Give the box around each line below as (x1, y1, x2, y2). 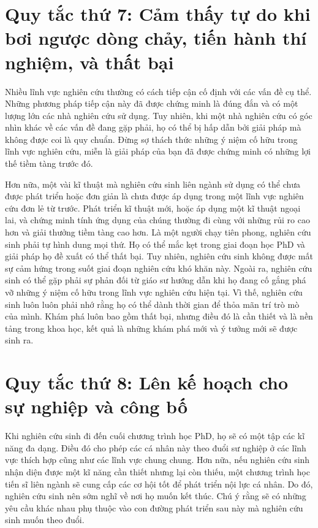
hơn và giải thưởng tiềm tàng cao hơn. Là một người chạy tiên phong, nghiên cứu (5, 226, 311, 239)
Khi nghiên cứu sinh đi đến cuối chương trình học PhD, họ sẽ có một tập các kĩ (5, 429, 305, 442)
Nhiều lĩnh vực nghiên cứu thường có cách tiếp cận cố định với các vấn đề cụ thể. (5, 85, 312, 98)
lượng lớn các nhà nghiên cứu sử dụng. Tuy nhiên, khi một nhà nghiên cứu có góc (5, 109, 312, 121)
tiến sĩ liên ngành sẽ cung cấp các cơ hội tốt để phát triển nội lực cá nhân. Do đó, (5, 477, 313, 490)
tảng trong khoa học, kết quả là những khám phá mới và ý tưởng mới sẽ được (5, 321, 298, 334)
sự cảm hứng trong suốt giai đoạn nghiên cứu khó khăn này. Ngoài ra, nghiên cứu (5, 261, 312, 274)
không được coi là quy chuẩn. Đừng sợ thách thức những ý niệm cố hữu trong (5, 132, 298, 145)
